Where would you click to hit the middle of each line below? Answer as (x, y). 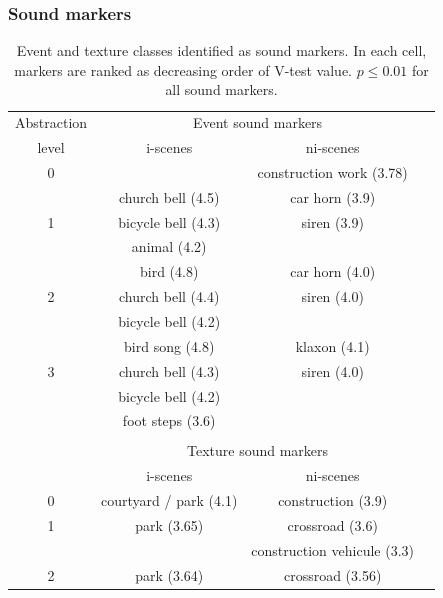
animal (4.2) (169, 246)
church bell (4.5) (169, 196)
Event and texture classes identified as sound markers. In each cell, (221, 50)
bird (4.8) (169, 271)
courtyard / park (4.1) (169, 500)
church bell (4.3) (169, 370)
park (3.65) (169, 525)
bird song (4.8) (169, 345)
